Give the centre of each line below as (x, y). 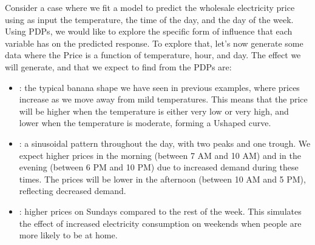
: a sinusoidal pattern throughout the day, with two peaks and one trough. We (165, 143)
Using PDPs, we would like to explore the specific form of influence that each (149, 31)
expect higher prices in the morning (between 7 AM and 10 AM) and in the (160, 155)
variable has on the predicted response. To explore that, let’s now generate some (154, 43)
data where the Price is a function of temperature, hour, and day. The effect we (153, 55)
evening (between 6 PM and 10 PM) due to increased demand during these (159, 167)
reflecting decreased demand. (73, 191)
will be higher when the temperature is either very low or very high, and (154, 111)
